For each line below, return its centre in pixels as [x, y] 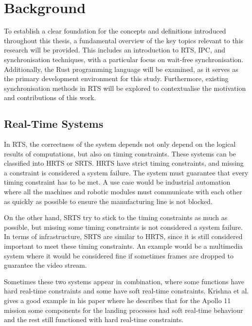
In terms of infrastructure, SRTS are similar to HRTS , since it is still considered [123, 236]
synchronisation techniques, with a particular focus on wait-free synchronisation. [124, 59]
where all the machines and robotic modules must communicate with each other [123, 192]
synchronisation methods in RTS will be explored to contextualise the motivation [125, 88]
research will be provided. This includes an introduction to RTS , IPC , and [115, 50]
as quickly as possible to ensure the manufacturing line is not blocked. [108, 201]
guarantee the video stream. [45, 265]
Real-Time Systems [54, 124]
